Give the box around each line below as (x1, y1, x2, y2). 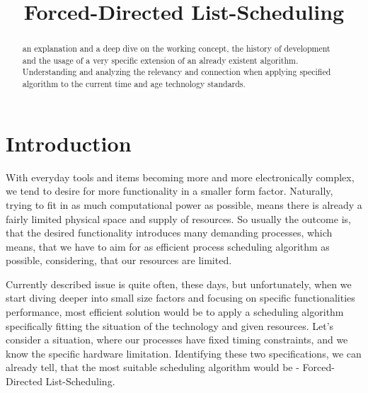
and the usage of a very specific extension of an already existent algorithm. (22, 54, 299, 66)
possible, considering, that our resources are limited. (6, 253, 232, 268)
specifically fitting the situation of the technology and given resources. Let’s (6, 318, 334, 333)
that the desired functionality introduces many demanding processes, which (6, 225, 333, 240)
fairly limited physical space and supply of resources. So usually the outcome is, (6, 211, 351, 226)
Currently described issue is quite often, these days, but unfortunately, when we (6, 276, 352, 291)
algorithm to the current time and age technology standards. (22, 78, 246, 90)
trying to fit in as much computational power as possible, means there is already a (6, 197, 362, 212)
